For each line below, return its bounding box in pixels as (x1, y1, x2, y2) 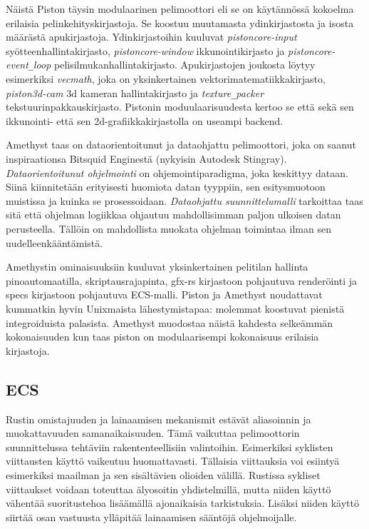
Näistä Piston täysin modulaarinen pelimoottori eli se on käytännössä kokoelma (6, 1, 354, 16)
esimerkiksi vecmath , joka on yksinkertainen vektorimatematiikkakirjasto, (6, 71, 326, 86)
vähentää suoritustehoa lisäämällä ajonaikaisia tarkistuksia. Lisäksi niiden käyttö (6, 495, 359, 510)
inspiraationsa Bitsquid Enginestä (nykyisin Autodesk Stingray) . (6, 151, 287, 166)
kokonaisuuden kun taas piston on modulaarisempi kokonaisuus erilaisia (6, 329, 319, 344)
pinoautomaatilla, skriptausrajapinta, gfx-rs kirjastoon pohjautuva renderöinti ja (6, 273, 358, 288)
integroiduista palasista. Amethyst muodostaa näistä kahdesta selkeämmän (6, 315, 333, 330)
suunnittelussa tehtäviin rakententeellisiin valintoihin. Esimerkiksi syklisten (6, 439, 333, 454)
